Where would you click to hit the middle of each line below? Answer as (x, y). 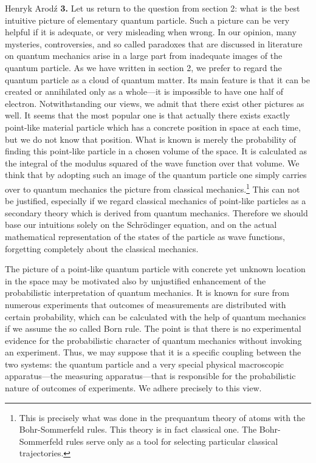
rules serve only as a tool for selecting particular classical (172, 441)
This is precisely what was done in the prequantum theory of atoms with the (162, 417)
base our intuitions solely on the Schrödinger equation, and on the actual (141, 225)
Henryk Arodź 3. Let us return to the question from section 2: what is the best (153, 8)
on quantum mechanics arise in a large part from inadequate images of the (144, 56)
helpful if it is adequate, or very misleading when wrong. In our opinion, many (151, 32)
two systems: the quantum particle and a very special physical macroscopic (145, 364)
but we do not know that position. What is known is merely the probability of (151, 139)
